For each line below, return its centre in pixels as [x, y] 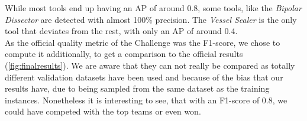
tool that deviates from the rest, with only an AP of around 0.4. [121, 31]
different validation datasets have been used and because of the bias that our [144, 77]
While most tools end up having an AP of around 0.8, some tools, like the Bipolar [153, 8]
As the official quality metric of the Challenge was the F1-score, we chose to [143, 42]
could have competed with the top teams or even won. [103, 111]
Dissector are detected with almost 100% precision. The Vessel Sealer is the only [151, 19]
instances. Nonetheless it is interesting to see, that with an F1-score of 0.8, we [146, 100]
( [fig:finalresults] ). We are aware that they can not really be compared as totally [150, 65]
